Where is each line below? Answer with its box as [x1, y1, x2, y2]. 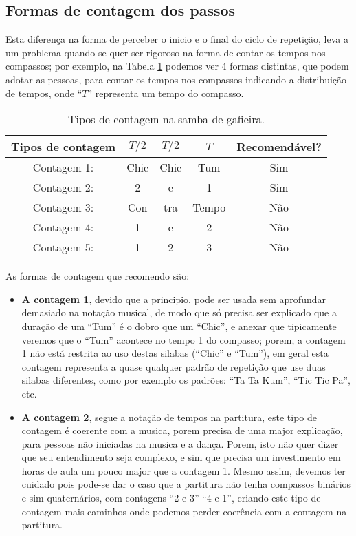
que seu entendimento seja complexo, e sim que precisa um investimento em [21, 450, 341, 464]
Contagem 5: [32, 239, 94, 256]
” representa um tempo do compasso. [87, 85, 244, 100]
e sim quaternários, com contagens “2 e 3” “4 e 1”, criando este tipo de [21, 491, 321, 505]
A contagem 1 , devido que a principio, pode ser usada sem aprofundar [21, 291, 326, 306]
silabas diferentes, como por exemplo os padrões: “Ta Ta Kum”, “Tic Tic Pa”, [21, 373, 351, 387]
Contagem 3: [32, 199, 94, 216]
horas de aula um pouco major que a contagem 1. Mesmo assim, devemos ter [21, 463, 346, 477]
